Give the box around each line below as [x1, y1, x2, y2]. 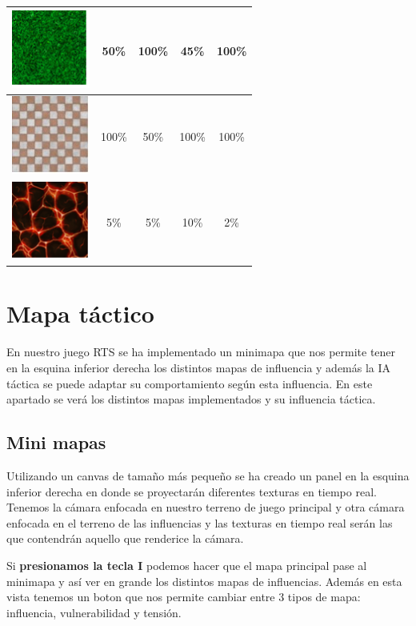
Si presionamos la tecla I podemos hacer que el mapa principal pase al [6, 556, 367, 573]
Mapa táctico [6, 297, 154, 330]
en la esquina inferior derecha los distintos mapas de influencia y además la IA [6, 359, 391, 375]
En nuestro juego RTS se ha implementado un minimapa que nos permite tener [6, 343, 396, 360]
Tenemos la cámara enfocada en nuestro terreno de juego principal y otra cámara [6, 499, 405, 516]
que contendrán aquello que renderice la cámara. [6, 530, 244, 547]
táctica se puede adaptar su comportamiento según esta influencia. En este [6, 375, 373, 391]
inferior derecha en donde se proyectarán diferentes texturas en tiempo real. [6, 483, 377, 500]
